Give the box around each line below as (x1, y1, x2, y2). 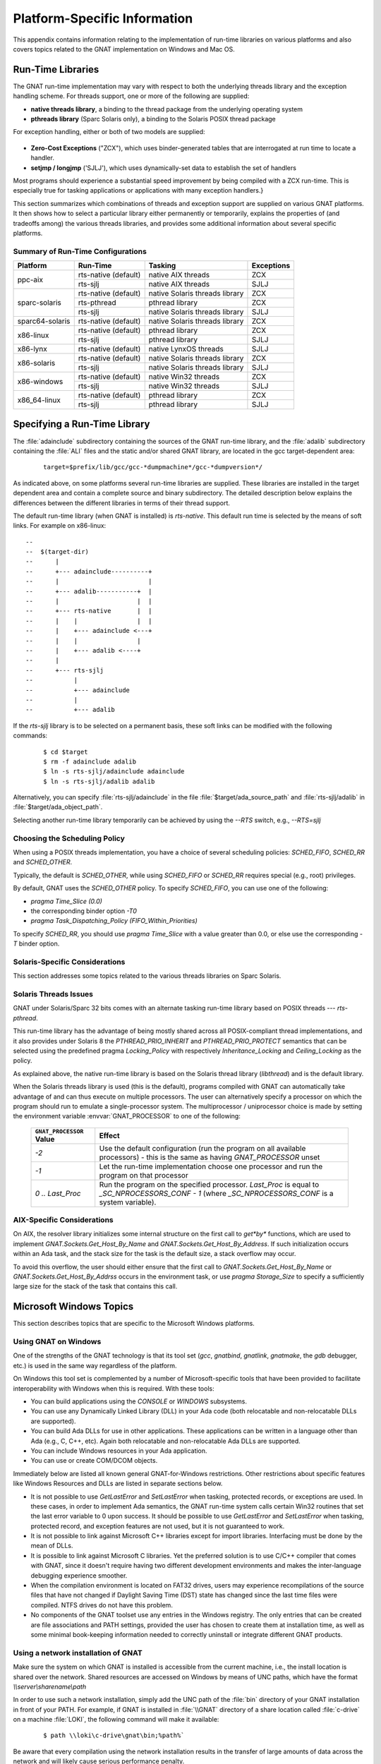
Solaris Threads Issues (13, 989, 94, 999)
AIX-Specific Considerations (13, 1215, 114, 1225)
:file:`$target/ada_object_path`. (13, 803, 103, 811)
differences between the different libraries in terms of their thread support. (13, 498, 231, 507)
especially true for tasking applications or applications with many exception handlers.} (13, 186, 264, 195)
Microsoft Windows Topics (13, 1300, 134, 1312)
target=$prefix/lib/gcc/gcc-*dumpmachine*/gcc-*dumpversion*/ (43, 463, 263, 471)
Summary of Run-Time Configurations (13, 246, 147, 256)
